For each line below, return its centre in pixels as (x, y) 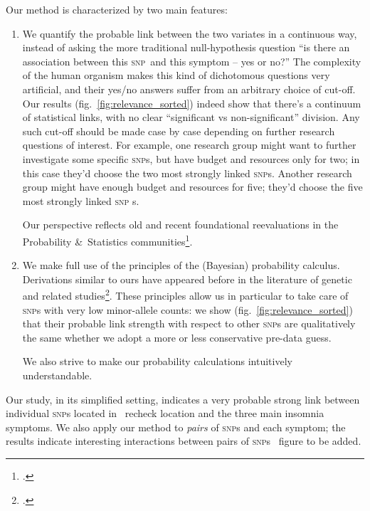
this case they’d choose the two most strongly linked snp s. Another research (187, 173)
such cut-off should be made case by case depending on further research (179, 131)
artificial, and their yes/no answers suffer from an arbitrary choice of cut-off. (189, 89)
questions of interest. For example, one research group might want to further (189, 145)
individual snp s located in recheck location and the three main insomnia (165, 413)
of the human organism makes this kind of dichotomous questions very (176, 75)
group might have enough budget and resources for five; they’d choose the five (192, 187)
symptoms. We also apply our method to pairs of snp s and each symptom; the (176, 427)
